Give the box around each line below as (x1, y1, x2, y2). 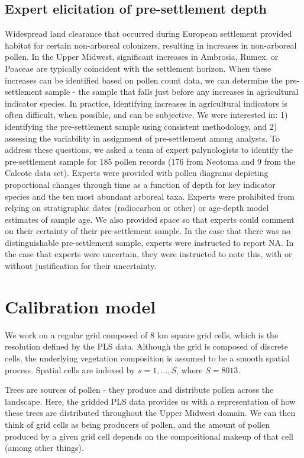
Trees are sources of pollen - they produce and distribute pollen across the (5, 383, 274, 396)
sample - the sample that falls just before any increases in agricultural (45, 85, 299, 98)
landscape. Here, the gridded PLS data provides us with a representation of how (5, 395, 296, 407)
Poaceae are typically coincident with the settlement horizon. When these (5, 62, 271, 74)
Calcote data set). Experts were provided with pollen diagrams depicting (5, 166, 269, 179)
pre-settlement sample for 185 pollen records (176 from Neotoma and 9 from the (5, 155, 296, 167)
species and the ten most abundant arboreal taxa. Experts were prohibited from (5, 190, 295, 202)
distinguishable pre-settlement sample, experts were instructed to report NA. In (5, 236, 294, 248)
